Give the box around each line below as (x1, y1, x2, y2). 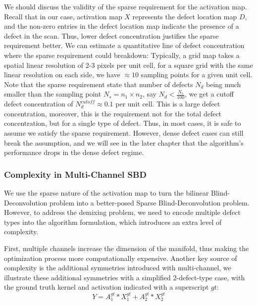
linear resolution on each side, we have (4, 69, 120, 80)
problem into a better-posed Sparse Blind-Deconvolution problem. (49, 197, 250, 207)
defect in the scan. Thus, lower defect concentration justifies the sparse (4, 30, 219, 41)
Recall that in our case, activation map (4, 11, 122, 21)
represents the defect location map (132, 11, 237, 21)
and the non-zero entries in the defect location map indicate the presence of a (4, 21, 239, 31)
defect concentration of (4, 99, 73, 109)
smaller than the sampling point (4, 89, 102, 99)
